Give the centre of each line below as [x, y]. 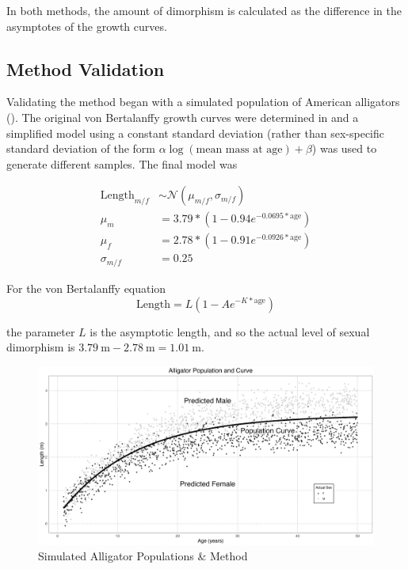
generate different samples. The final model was [122, 163]
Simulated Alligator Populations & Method [143, 556]
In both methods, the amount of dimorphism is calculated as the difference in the [204, 10]
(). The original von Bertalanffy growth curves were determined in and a [183, 117]
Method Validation [86, 68]
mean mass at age [239, 150]
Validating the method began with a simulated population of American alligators [203, 102]
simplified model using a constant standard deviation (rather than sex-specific [195, 133]
